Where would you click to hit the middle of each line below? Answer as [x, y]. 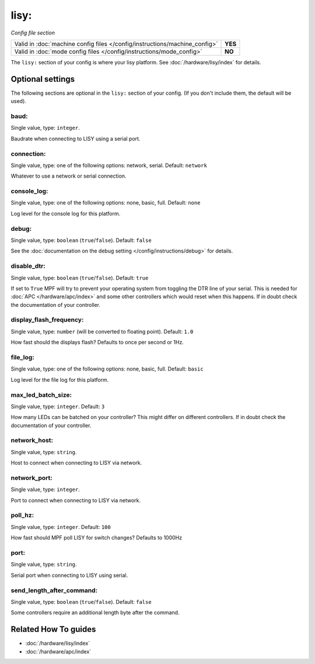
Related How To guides [53, 629]
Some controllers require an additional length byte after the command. [95, 613]
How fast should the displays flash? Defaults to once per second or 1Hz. [97, 343]
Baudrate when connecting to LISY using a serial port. [76, 139]
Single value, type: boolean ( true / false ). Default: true [80, 278]
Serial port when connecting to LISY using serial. [69, 575]
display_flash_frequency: [47, 320]
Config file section [33, 33]
